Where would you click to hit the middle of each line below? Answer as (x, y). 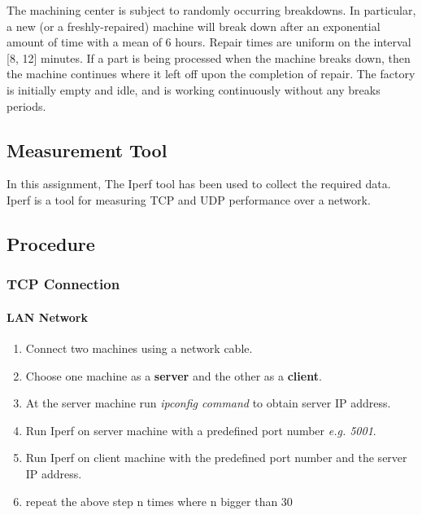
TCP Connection (63, 284)
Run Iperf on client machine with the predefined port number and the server (216, 458)
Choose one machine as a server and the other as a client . (174, 375)
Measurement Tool (87, 150)
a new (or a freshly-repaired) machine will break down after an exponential (194, 26)
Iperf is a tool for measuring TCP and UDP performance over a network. (189, 199)
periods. (26, 106)
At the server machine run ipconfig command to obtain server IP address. (208, 403)
